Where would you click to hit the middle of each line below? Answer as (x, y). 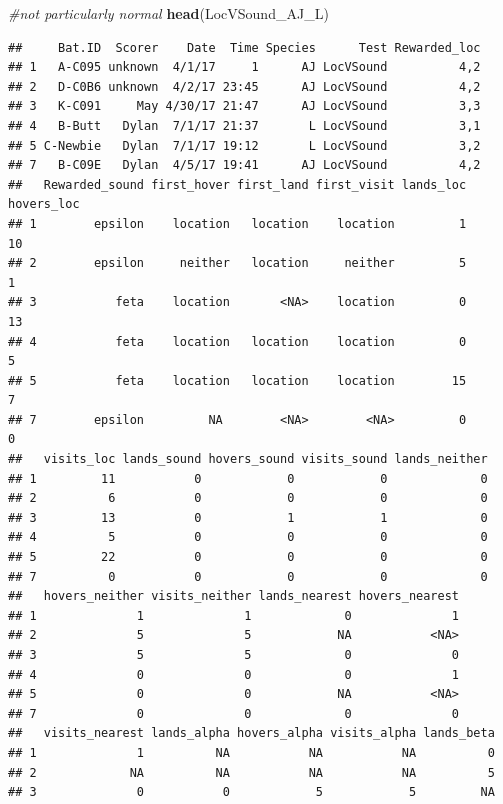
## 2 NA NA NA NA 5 (251, 772)
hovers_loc (44, 204)
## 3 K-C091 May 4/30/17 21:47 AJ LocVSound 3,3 (244, 106)
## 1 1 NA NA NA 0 (251, 752)
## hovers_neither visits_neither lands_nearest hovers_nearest (234, 596)
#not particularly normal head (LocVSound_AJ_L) (168, 13)
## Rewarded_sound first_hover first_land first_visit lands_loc (237, 184)
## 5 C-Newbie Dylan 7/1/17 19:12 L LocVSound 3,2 (244, 145)
